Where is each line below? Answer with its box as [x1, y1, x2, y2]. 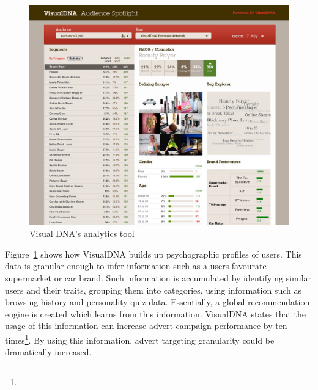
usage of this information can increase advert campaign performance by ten [5, 319, 287, 332]
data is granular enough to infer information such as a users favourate [5, 259, 267, 272]
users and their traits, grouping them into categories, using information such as [5, 283, 301, 296]
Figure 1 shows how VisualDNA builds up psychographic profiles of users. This [5, 247, 302, 260]
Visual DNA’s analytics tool [29, 227, 135, 240]
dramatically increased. [5, 345, 92, 358]
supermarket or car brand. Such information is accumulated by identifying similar [5, 272, 312, 284]
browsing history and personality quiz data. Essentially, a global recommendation [5, 295, 310, 308]
